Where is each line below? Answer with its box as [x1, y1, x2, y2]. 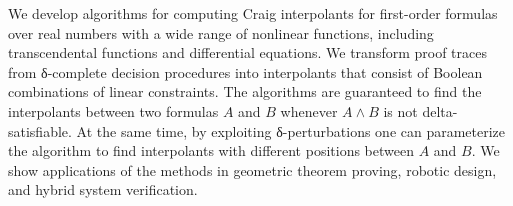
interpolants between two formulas [8, 100, 219, 121]
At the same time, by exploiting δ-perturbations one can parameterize [76, 120, 506, 141]
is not [383, 100, 418, 121]
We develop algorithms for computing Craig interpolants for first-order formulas [8, 3, 498, 23]
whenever [280, 100, 338, 121]
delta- [422, 100, 458, 121]
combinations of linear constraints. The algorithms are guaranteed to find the [8, 81, 482, 102]
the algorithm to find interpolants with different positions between [8, 140, 414, 161]
